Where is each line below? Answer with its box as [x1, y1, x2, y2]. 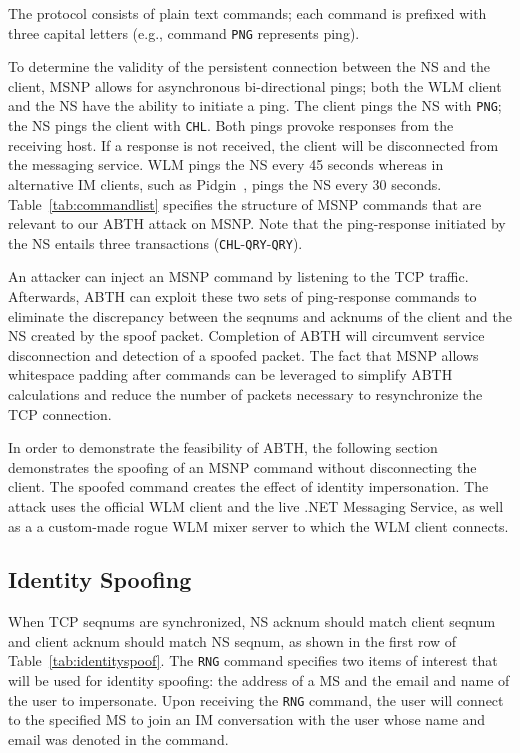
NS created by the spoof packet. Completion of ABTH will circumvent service [8, 325, 485, 346]
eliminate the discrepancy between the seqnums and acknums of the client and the [8, 305, 512, 326]
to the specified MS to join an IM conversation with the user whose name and [8, 709, 486, 730]
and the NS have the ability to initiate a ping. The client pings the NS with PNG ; [8, 95, 502, 116]
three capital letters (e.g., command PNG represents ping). [8, 22, 360, 43]
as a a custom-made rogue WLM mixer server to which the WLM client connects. [8, 515, 509, 536]
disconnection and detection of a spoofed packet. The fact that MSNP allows [8, 344, 479, 365]
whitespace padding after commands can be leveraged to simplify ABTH [8, 364, 453, 385]
